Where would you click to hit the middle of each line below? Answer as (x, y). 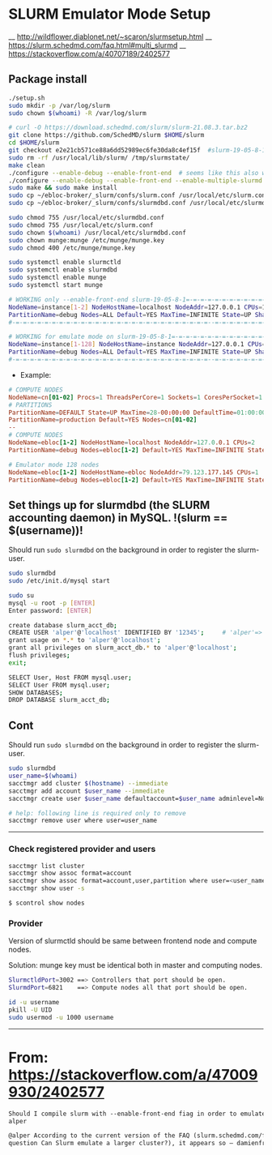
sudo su (21, 595)
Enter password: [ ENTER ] (50, 610)
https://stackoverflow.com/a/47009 (133, 1074)
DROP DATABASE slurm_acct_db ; (59, 700)
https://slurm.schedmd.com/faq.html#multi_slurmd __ (97, 45)
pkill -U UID (30, 1010)
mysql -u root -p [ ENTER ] (52, 603)
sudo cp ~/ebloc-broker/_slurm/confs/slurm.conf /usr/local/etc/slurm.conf (139, 195)
